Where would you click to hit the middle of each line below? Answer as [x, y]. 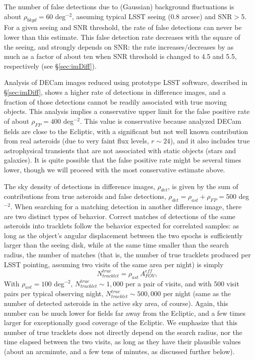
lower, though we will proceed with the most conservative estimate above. [115, 169]
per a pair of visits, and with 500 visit [182, 283]
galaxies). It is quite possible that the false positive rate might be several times [123, 160]
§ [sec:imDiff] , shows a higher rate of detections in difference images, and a [115, 92]
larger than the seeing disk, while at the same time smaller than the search [116, 245]
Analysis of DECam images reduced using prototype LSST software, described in [126, 82]
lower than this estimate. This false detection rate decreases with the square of [122, 37]
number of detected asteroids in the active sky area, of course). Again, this [116, 303]
